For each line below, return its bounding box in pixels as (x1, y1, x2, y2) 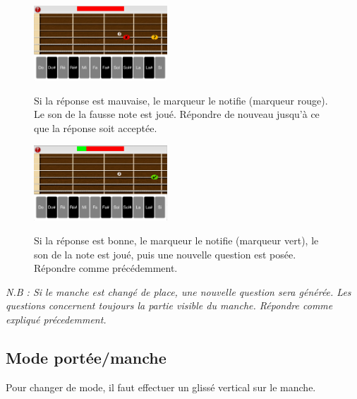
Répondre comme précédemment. (34, 261, 178, 275)
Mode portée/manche (6, 346, 167, 368)
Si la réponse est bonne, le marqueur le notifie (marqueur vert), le (34, 232, 319, 247)
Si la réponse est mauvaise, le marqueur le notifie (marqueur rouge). (34, 93, 328, 107)
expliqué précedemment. (6, 311, 107, 326)
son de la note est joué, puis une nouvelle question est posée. (34, 246, 296, 261)
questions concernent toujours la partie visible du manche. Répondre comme (6, 298, 333, 313)
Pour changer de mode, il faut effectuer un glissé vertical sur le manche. (6, 379, 316, 394)
